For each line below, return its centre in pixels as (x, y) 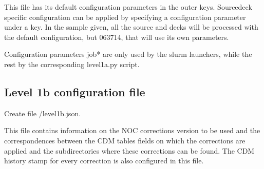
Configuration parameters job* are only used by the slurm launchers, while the (128, 54)
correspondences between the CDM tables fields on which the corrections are (125, 140)
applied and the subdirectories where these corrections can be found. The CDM (129, 150)
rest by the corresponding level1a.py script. (72, 64)
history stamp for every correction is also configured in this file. (104, 161)
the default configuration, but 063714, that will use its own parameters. (117, 37)
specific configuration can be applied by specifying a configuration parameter (125, 17)
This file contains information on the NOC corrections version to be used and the (132, 130)
